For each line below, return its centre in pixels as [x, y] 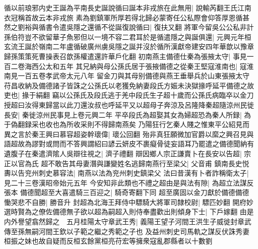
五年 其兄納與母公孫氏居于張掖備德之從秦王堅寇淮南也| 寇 [153, 66]
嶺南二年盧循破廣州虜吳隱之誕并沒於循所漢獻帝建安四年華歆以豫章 [146, 46]
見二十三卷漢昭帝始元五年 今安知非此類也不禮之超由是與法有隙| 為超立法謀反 [129, 182]
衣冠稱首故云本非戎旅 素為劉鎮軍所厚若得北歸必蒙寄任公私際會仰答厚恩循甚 [127, 17]
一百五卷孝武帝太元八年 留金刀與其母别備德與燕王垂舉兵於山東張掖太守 [133, 76]
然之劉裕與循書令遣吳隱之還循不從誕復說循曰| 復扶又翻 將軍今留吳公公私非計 [129, 27]
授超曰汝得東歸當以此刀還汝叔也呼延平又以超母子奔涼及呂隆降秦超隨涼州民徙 [129, 104]
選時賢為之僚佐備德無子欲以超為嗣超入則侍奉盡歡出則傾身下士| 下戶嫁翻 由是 [129, 212]
